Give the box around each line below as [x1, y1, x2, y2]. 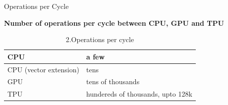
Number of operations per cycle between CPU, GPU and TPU [4, 17, 224, 28]
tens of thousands [86, 76, 140, 87]
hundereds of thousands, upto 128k [86, 89, 192, 99]
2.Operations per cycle [65, 34, 134, 45]
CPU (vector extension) [7, 64, 79, 74]
